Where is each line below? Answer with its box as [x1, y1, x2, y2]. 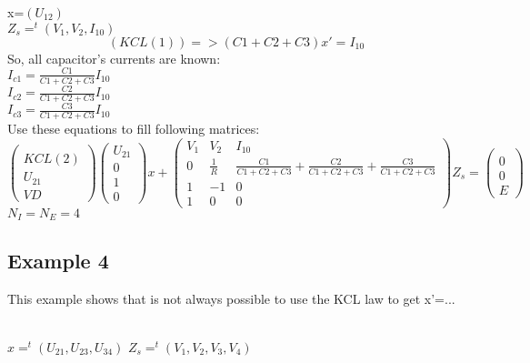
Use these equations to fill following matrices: [7, 119, 260, 138]
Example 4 [7, 246, 109, 274]
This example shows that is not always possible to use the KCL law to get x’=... [7, 288, 455, 308]
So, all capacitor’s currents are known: [7, 48, 221, 67]
